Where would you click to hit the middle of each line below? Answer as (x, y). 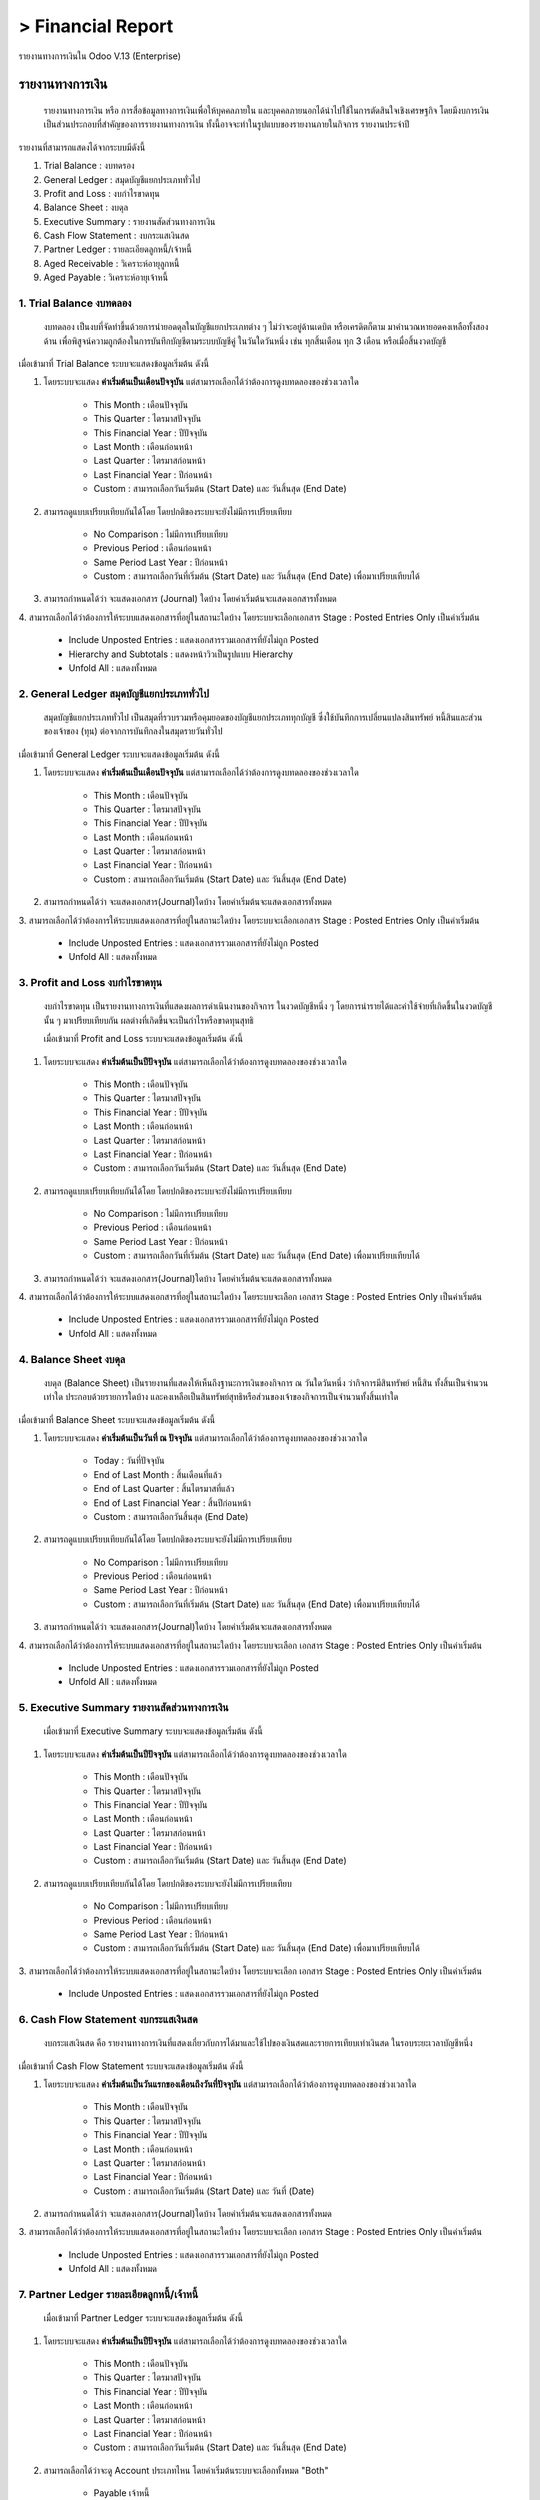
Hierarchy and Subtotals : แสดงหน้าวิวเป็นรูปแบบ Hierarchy (181, 654)
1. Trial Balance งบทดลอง (75, 303)
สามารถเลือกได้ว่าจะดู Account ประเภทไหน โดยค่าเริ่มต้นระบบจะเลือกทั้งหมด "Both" (186, 2470)
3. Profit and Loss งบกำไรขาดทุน (90, 983)
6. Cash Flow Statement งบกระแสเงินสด (108, 2019)
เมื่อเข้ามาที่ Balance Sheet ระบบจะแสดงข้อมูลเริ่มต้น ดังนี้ (117, 1419)
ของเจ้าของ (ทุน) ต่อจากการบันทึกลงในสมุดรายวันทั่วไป (133, 731)
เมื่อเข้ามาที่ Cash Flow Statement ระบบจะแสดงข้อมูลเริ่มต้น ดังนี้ (131, 2066)
